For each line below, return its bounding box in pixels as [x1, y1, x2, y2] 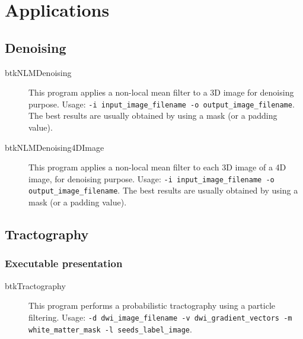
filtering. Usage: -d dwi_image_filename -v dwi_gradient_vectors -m [28, 311, 292, 323]
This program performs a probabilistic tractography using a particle [28, 299, 275, 312]
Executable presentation [5, 256, 123, 271]
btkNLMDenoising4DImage [5, 141, 104, 153]
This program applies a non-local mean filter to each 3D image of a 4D [28, 161, 286, 173]
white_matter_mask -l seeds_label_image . [28, 322, 192, 335]
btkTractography [5, 279, 66, 292]
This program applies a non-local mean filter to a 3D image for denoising [28, 86, 294, 99]
